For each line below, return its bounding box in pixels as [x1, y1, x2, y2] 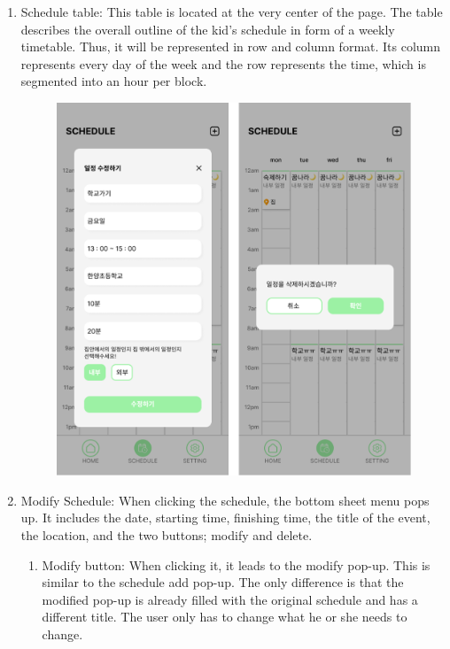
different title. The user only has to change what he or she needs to [42, 607, 407, 626]
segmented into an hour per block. [20, 72, 207, 90]
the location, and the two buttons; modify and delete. [20, 525, 313, 544]
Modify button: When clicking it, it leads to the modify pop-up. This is [42, 555, 431, 574]
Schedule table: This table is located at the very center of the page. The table [20, 3, 443, 20]
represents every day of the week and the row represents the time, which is [20, 54, 426, 73]
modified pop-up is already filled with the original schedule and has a [42, 590, 418, 608]
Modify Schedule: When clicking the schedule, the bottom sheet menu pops [20, 491, 430, 509]
